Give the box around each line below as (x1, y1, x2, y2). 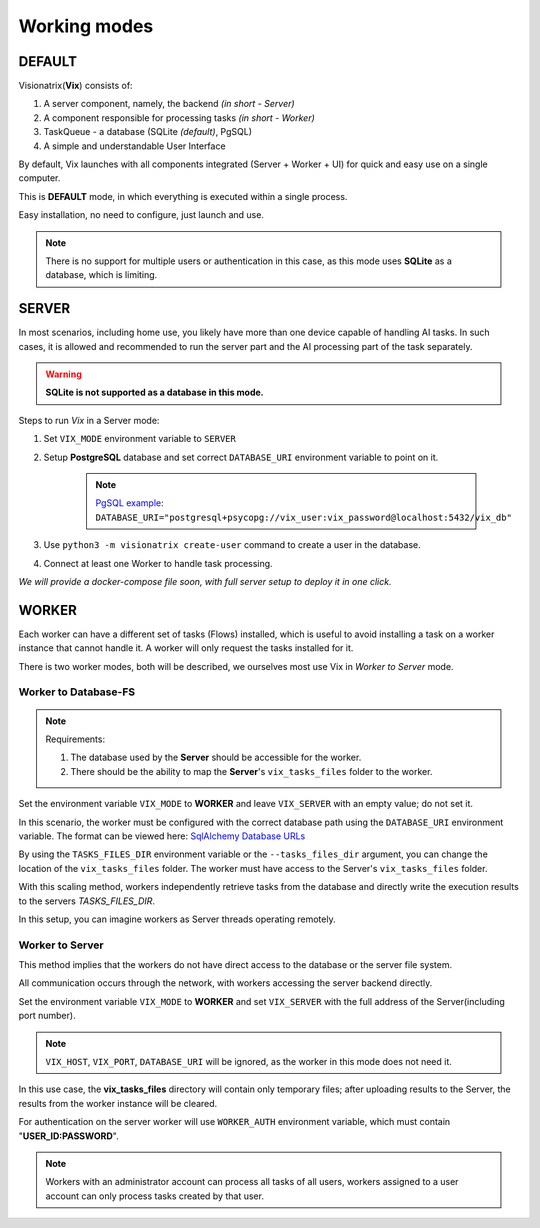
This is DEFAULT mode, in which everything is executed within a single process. (18, 190, 348, 202)
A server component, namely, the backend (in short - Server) (43, 98, 295, 110)
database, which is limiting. (45, 269, 158, 281)
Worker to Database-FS (18, 685, 135, 699)
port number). (18, 1010, 76, 1022)
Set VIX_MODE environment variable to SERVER (43, 433, 237, 445)
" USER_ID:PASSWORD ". (18, 1130, 119, 1142)
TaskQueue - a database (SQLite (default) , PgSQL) (43, 126, 253, 138)
